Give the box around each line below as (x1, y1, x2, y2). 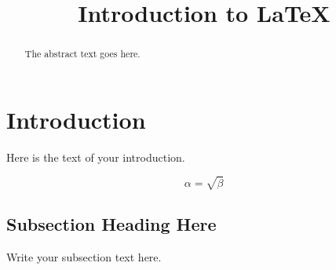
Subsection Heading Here (6, 212, 217, 236)
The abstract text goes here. (24, 47, 141, 60)
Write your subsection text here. (6, 249, 162, 265)
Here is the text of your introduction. (6, 148, 185, 165)
